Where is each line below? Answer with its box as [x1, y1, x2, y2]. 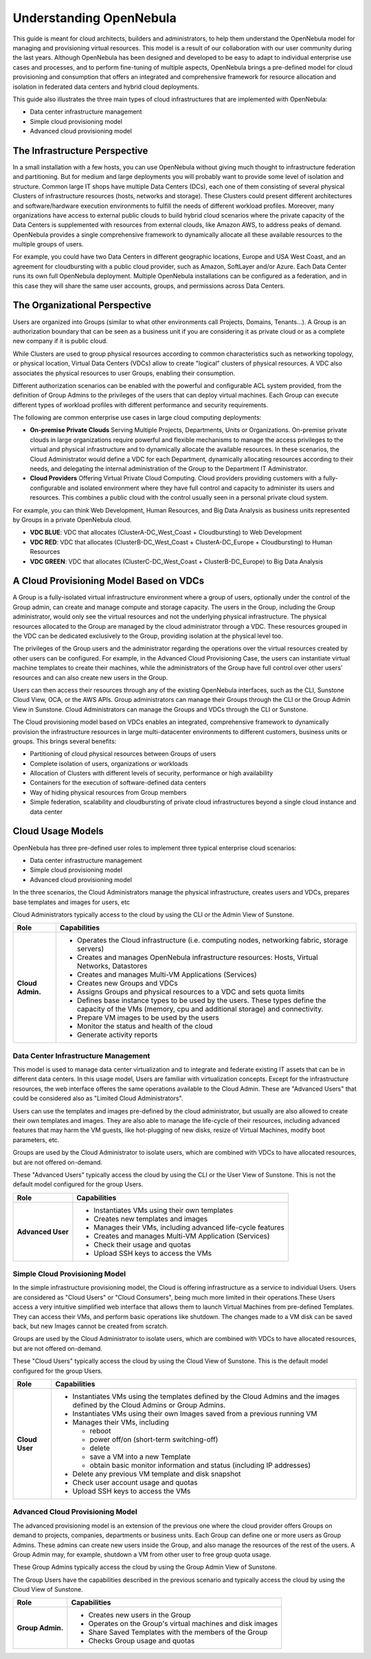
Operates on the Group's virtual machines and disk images [88, 1619, 278, 1629]
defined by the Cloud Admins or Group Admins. [72, 1400, 226, 1410]
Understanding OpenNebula [12, 10, 177, 25]
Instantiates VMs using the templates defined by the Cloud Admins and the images [72, 1392, 340, 1401]
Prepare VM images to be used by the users [76, 1013, 219, 1023]
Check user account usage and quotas [72, 1478, 199, 1487]
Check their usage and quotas [93, 1239, 192, 1249]
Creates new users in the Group [88, 1610, 192, 1620]
